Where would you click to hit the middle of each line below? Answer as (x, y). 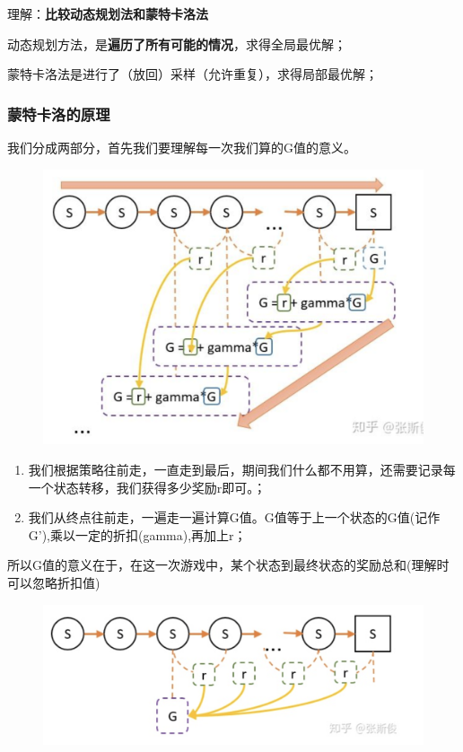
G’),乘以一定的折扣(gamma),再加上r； (137, 534)
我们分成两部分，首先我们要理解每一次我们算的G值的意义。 (182, 147)
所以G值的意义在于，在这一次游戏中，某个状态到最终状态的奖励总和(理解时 (228, 565)
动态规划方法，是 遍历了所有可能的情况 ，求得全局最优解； (177, 44)
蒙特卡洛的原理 (59, 114)
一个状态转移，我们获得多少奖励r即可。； (147, 487)
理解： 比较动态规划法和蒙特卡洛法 (108, 13)
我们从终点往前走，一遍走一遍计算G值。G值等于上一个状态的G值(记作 (234, 517)
